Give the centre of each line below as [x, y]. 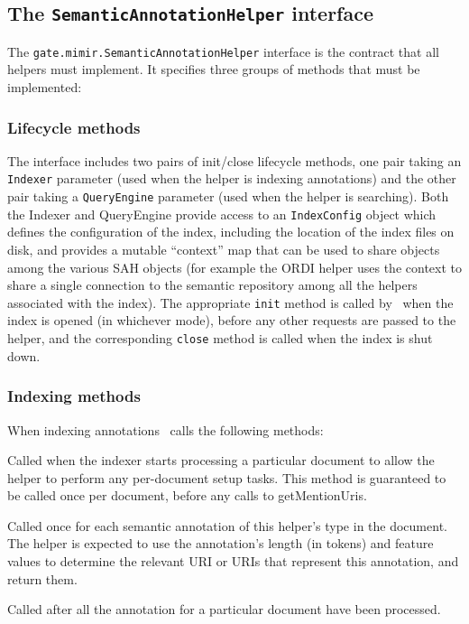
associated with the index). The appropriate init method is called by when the [230, 302]
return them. [42, 578]
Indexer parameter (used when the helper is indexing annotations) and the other [232, 178]
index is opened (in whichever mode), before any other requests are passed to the [232, 320]
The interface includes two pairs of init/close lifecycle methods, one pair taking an [234, 160]
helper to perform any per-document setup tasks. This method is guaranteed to [227, 477]
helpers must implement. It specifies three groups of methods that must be [214, 69]
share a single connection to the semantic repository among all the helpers [212, 285]
